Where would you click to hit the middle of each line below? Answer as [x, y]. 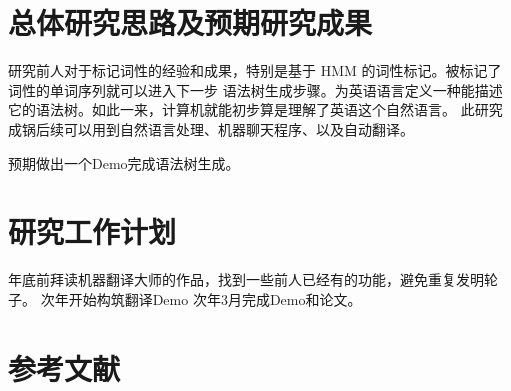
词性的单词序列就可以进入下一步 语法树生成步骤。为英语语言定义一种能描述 [255, 89]
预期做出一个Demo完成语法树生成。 [124, 162]
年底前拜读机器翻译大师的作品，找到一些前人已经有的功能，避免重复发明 [246, 279]
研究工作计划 [92, 231]
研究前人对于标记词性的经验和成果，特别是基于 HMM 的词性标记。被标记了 [255, 70]
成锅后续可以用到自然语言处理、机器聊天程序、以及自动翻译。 [211, 128]
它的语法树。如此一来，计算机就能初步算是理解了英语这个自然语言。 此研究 [255, 109]
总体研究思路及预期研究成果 [190, 22]
